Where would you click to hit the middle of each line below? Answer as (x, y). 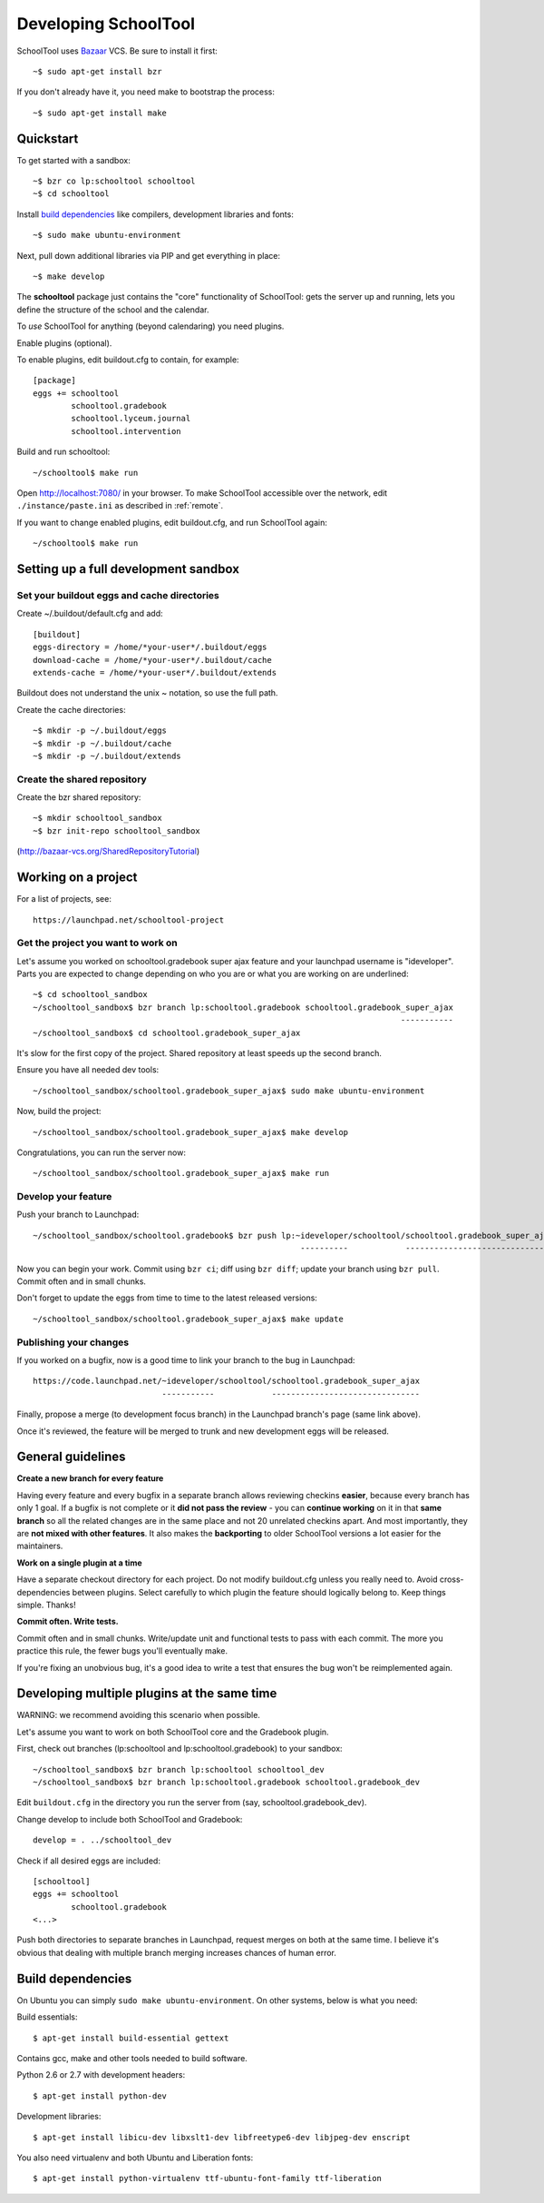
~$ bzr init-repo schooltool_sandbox (117, 830)
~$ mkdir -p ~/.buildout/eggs (100, 731)
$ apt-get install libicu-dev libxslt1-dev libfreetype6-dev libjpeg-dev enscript (222, 2137)
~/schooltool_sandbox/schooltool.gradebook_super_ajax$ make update (188, 1319)
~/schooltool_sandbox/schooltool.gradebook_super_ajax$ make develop (191, 1132)
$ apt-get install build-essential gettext (131, 2038)
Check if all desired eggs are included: (88, 1861)
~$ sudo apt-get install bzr (97, 71)
